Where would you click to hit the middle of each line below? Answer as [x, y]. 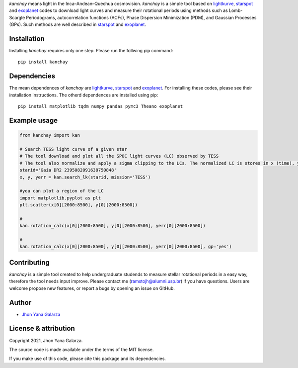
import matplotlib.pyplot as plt [60, 198]
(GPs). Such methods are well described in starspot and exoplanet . [78, 24]
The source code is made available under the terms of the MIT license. [81, 349]
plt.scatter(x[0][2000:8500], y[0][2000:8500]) [78, 205]
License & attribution [42, 328]
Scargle [17, 17]
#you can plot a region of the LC [62, 191]
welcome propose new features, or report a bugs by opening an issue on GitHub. [92, 288]
